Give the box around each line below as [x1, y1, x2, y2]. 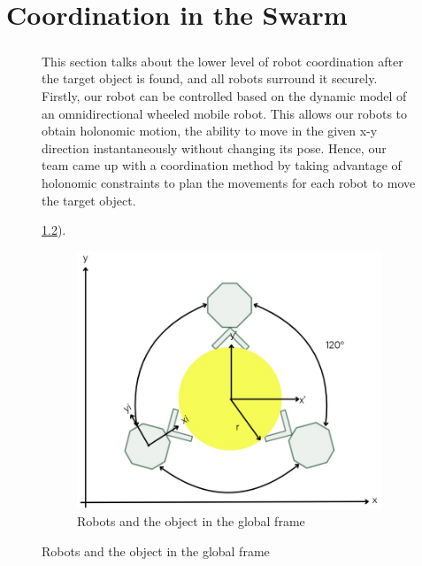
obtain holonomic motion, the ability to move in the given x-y [42, 121, 378, 140]
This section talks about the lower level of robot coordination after [42, 51, 403, 70]
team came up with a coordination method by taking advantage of [42, 156, 402, 174]
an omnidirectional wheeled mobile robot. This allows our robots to [42, 104, 408, 122]
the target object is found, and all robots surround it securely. [42, 69, 378, 88]
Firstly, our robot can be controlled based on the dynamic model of [42, 86, 407, 105]
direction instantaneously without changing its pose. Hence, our [42, 138, 387, 157]
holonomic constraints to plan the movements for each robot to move [42, 173, 416, 191]
